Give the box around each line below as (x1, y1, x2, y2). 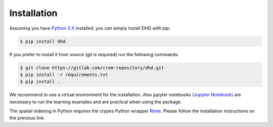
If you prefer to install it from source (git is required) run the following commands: (9, 51, 179, 57)
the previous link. (9, 115, 45, 121)
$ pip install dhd (20, 38, 66, 44)
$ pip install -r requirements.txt (20, 72, 108, 77)
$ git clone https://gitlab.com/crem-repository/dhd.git (20, 65, 164, 70)
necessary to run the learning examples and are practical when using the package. (9, 98, 182, 105)
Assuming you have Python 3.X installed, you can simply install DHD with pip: (9, 25, 170, 31)
